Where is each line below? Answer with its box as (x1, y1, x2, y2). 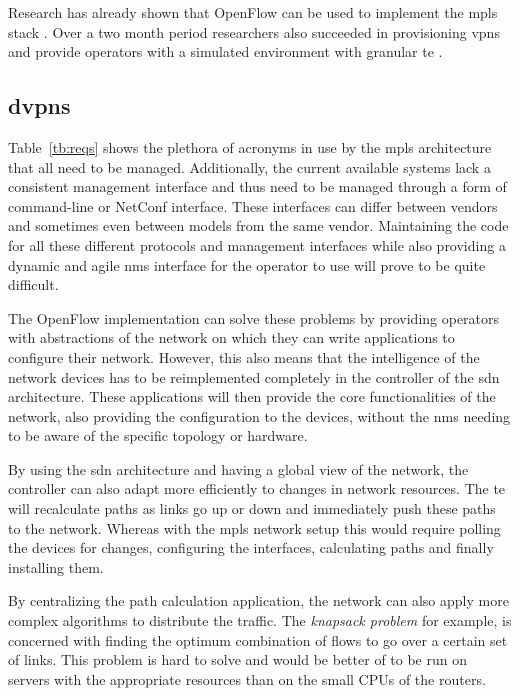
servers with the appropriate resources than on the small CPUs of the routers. (8, 668, 486, 689)
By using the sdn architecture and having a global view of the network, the (8, 458, 469, 479)
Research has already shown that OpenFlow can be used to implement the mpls (8, 2, 498, 22)
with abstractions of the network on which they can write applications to (8, 327, 455, 348)
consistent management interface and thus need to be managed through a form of (8, 176, 507, 197)
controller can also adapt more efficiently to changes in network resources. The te (8, 478, 506, 499)
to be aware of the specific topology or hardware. (8, 425, 308, 446)
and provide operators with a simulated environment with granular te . (8, 41, 443, 62)
